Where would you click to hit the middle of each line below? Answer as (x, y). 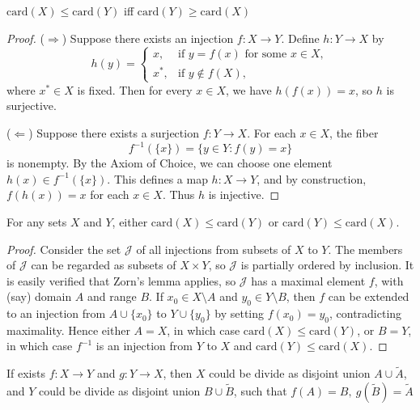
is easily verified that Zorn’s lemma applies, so (121, 280)
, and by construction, (312, 178)
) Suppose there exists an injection (148, 38)
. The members (365, 249)
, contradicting (365, 313)
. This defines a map (157, 178)
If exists (26, 373)
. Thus (178, 194)
